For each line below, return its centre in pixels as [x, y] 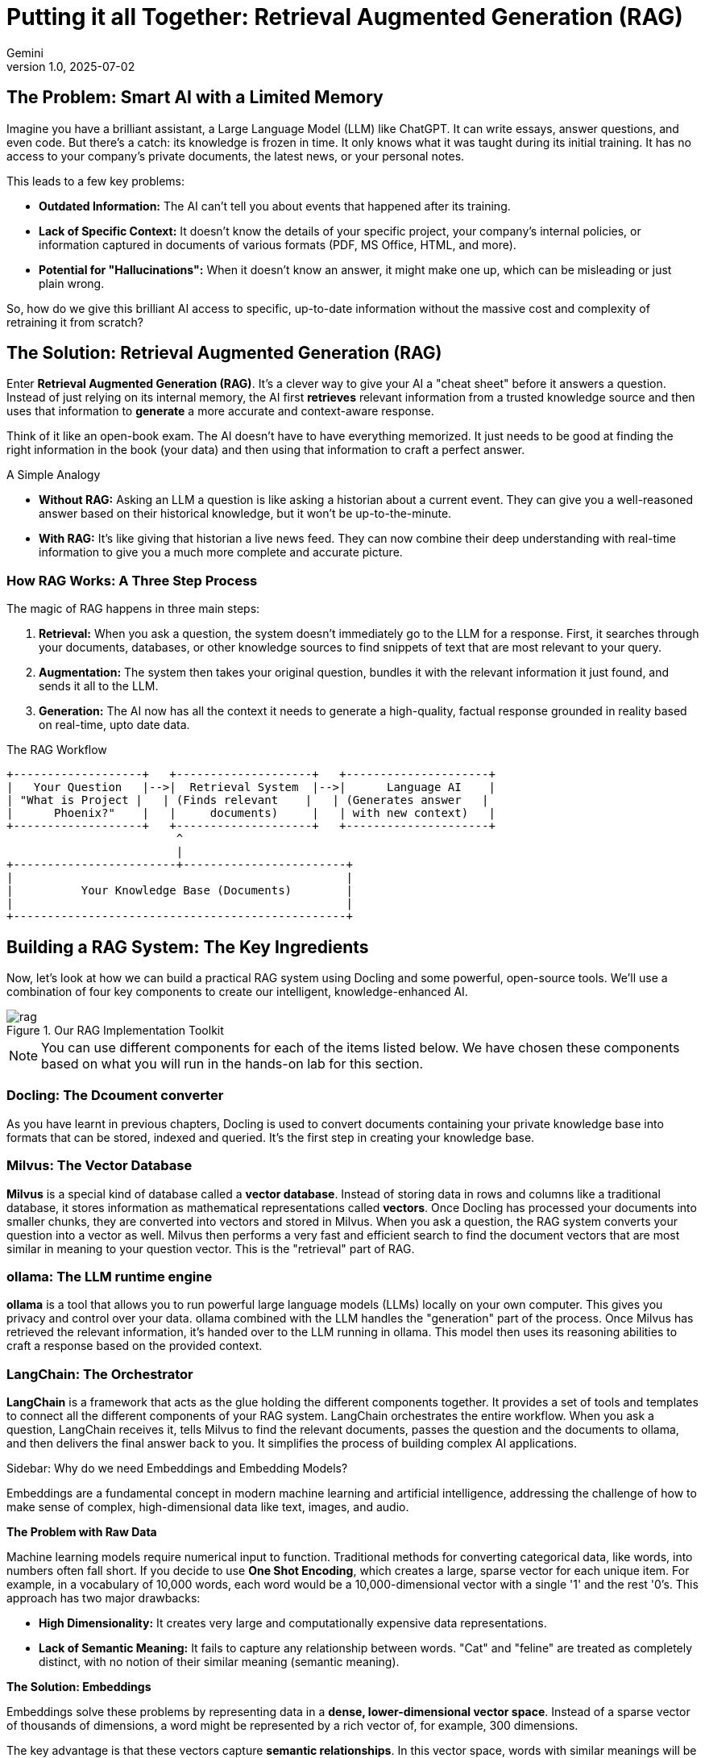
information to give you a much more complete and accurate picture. [221, 552]
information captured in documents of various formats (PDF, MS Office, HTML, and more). [278, 244]
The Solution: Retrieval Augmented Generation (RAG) [224, 353]
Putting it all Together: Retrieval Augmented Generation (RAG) [345, 17]
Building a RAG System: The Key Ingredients [188, 947]
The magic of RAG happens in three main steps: [133, 609]
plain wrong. [72, 283]
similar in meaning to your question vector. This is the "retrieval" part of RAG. [211, 1248]
